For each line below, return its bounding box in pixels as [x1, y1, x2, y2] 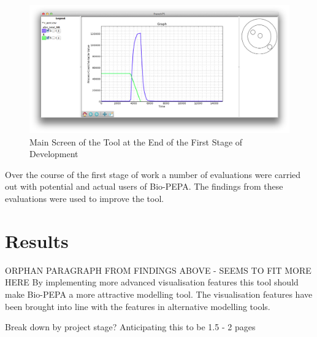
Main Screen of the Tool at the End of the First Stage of [29, 135, 243, 148]
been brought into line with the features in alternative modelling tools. [5, 300, 270, 312]
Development [29, 147, 78, 160]
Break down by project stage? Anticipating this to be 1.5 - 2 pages [5, 320, 256, 333]
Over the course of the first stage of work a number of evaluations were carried [5, 168, 301, 180]
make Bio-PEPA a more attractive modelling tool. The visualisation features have [5, 287, 313, 300]
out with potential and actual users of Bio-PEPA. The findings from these [5, 180, 283, 193]
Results [5, 228, 69, 253]
